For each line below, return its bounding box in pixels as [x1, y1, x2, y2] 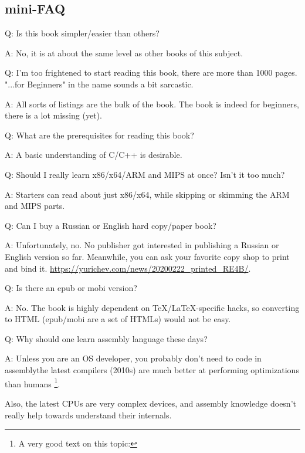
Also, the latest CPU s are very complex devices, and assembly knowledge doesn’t [5, 397, 296, 409]
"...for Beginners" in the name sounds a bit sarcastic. [5, 77, 194, 90]
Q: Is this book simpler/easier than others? [5, 27, 160, 39]
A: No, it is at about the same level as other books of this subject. [5, 46, 243, 59]
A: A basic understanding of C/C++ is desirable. [5, 148, 182, 161]
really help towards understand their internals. [5, 408, 172, 421]
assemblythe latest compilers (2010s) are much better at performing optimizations [5, 364, 299, 376]
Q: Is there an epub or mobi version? [5, 282, 137, 294]
